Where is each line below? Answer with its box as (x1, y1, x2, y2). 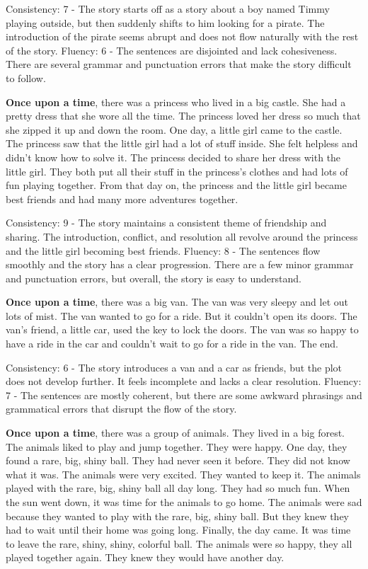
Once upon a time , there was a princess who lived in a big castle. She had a (6, 94, 346, 109)
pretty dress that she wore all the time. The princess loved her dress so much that (6, 108, 361, 123)
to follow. (6, 70, 46, 85)
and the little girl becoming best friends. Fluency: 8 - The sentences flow (6, 243, 321, 258)
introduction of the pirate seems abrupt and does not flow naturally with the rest (6, 29, 359, 44)
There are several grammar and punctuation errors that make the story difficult (6, 57, 352, 71)
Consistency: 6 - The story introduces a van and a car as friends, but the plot (6, 360, 343, 374)
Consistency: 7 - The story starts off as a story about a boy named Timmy (6, 1, 330, 16)
